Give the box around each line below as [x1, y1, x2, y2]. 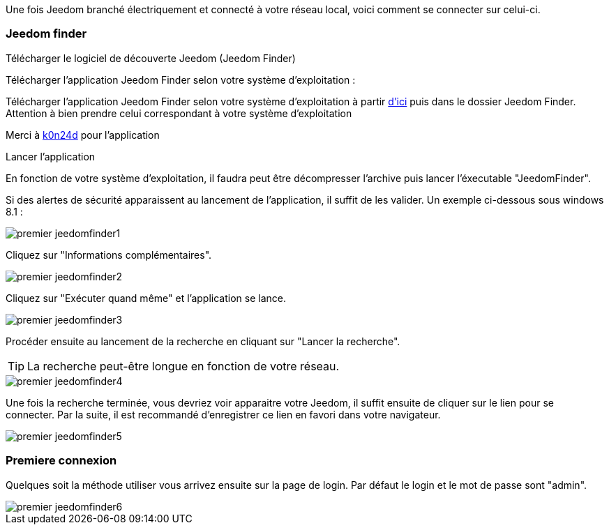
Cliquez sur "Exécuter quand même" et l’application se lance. [6, 291, 286, 304]
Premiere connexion [6, 453, 117, 468]
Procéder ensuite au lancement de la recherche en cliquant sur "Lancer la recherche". [6, 335, 400, 347]
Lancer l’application [6, 150, 96, 162]
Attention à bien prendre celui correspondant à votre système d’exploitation [6, 107, 352, 119]
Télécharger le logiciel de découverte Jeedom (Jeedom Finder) [6, 52, 296, 64]
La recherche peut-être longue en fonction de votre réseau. [27, 358, 340, 373]
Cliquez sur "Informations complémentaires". [6, 248, 212, 261]
